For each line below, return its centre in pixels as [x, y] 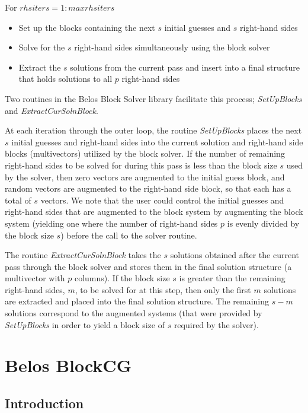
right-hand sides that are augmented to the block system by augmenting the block [154, 212]
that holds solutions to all [65, 79]
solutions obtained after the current [235, 255]
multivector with [35, 278]
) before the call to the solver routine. [129, 235]
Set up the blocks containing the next [87, 27]
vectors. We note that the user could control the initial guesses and [162, 200]
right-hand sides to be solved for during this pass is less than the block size [141, 165]
